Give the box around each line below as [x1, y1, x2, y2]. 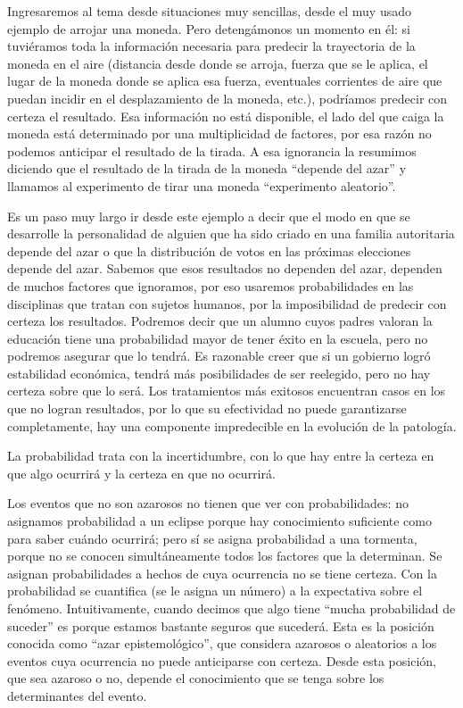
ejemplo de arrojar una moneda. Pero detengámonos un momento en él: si [7, 19, 410, 37]
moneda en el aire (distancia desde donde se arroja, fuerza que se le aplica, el [7, 54, 428, 72]
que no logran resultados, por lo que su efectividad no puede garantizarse [7, 399, 407, 418]
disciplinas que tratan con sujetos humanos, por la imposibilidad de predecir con [7, 294, 447, 312]
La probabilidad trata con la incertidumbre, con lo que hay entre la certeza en [7, 446, 434, 465]
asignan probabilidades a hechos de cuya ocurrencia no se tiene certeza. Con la [7, 563, 437, 582]
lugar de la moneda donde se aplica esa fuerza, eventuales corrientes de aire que [7, 71, 442, 90]
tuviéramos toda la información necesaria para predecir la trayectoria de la [7, 37, 416, 55]
